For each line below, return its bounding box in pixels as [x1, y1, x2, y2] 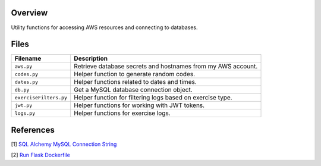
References [11, 125, 55, 135]
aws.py [14, 63, 33, 70]
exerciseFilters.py [14, 94, 68, 101]
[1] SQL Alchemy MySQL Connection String [11, 140, 117, 148]
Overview [11, 8, 48, 18]
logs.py [14, 110, 36, 116]
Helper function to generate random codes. [74, 70, 196, 79]
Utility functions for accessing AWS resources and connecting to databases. [11, 24, 199, 31]
